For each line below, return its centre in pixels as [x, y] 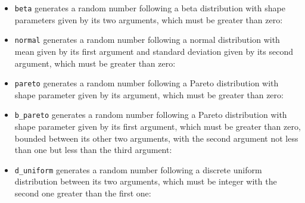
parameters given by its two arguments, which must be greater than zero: [149, 19]
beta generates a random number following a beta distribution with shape [150, 8]
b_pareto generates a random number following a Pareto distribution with [151, 115]
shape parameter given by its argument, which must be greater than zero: [149, 94]
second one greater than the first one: [83, 193]
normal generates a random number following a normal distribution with [147, 40]
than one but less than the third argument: [93, 150]
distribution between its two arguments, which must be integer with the [146, 181]
